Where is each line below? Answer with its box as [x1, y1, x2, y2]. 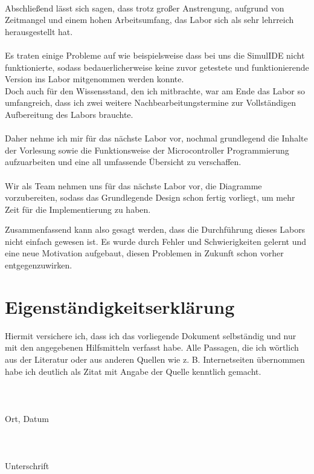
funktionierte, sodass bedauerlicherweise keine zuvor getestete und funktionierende [5, 60, 309, 73]
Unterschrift [5, 459, 50, 472]
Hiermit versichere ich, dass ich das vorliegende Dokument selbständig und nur [5, 329, 296, 342]
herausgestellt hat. [5, 25, 73, 37]
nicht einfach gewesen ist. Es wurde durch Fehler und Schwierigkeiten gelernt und [5, 235, 306, 247]
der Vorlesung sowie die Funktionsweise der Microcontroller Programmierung [5, 143, 289, 156]
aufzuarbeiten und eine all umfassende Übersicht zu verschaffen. [5, 155, 242, 168]
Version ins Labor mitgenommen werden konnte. [5, 73, 184, 85]
